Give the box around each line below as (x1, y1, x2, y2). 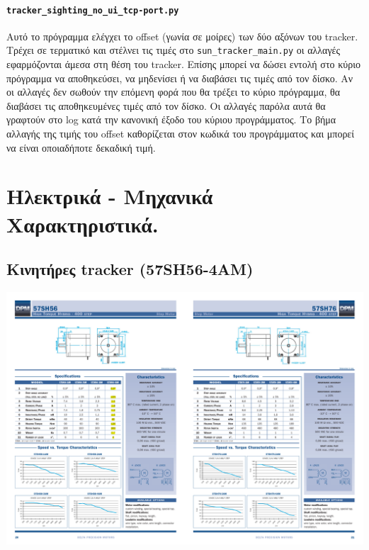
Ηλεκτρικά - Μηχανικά (6, 181, 213, 211)
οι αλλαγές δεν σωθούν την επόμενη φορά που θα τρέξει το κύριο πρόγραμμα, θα (6, 84, 341, 99)
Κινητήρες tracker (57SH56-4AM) (6, 258, 254, 280)
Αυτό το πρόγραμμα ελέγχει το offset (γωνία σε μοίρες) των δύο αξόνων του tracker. (6, 28, 358, 43)
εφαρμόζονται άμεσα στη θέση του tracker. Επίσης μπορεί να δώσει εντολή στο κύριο (6, 57, 361, 72)
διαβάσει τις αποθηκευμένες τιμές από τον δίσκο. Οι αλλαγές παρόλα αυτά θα (6, 98, 326, 113)
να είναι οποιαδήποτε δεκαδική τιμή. (6, 140, 156, 155)
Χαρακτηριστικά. (6, 209, 159, 238)
